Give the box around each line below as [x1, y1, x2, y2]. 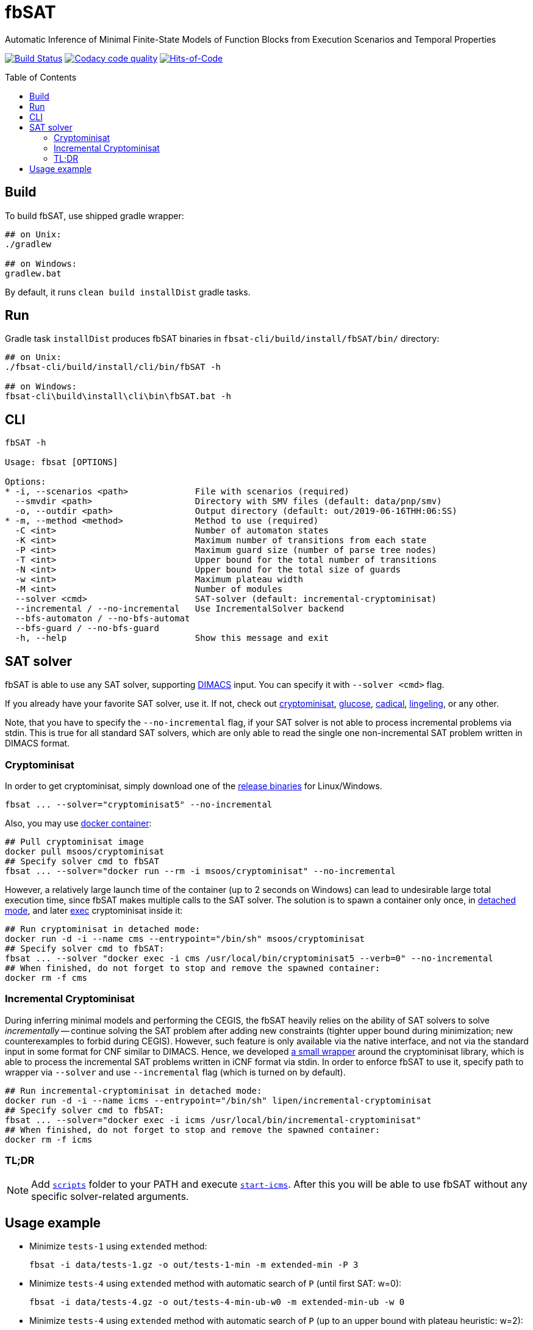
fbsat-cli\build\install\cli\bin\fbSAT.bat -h [5, 391, 231, 402]
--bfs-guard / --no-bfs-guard [15, 623, 159, 634]
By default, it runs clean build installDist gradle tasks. [5, 286, 251, 297]
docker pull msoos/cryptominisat [5, 846, 165, 856]
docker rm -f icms [5, 1134, 93, 1144]
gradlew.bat [5, 268, 62, 278]
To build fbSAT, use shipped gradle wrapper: [5, 210, 184, 221]
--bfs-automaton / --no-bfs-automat [15, 613, 190, 624]
